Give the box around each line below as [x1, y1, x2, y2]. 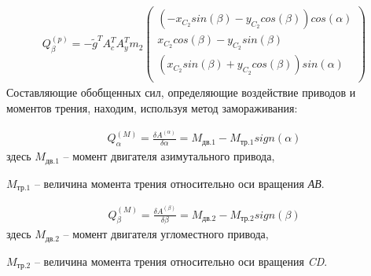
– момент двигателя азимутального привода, [63, 148, 275, 164]
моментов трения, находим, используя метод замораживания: [6, 100, 298, 116]
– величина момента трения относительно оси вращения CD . [34, 252, 328, 269]
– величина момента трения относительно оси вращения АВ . [34, 175, 325, 191]
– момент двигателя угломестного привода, [63, 226, 269, 242]
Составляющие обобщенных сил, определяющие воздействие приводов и [6, 84, 356, 101]
